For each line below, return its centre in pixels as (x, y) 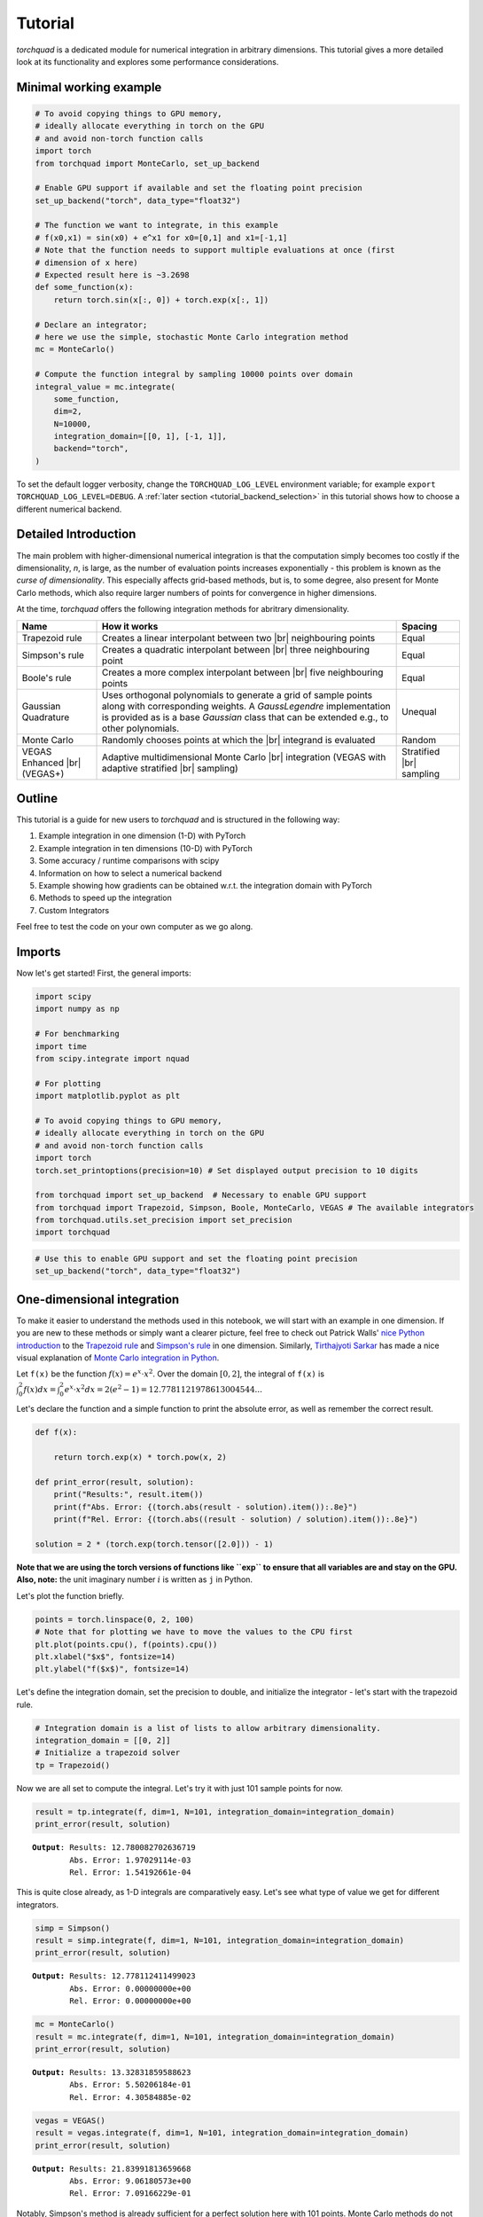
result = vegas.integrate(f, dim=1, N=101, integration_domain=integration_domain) (222, 2133)
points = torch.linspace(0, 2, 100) (115, 1619)
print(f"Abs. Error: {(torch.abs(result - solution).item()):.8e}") (206, 1507)
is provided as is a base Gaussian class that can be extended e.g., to (245, 717)
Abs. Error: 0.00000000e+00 (130, 1988)
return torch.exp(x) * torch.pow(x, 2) (140, 1457)
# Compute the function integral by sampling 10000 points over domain (194, 374)
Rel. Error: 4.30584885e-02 (130, 2097)
